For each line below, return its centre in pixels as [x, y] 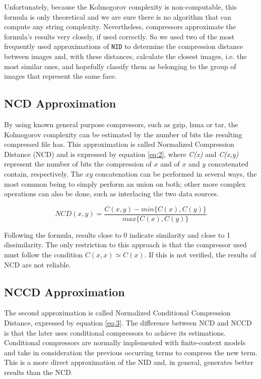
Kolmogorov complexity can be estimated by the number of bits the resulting [123, 134]
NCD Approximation [60, 103]
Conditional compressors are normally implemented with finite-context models [125, 342]
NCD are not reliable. [38, 264]
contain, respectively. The [44, 173]
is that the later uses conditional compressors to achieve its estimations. [115, 332]
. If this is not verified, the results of [200, 255]
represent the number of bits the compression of [78, 164]
